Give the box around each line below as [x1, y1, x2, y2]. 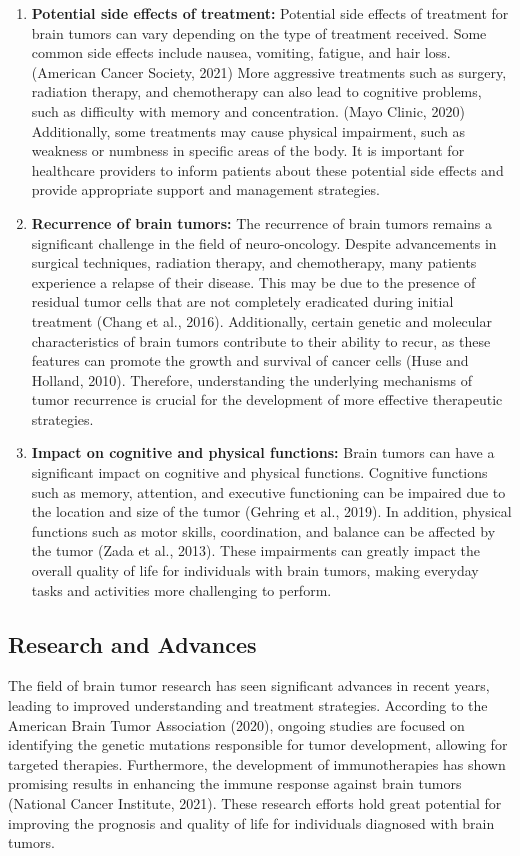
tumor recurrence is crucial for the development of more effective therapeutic [31, 389, 503, 410]
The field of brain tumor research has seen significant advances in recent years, [8, 675, 490, 696]
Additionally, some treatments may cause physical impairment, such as [31, 120, 466, 141]
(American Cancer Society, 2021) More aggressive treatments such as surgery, [31, 61, 507, 82]
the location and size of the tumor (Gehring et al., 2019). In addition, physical [31, 501, 512, 522]
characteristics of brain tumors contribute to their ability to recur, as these [31, 330, 491, 351]
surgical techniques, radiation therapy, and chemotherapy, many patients [31, 252, 477, 273]
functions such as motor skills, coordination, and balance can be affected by [31, 520, 496, 541]
